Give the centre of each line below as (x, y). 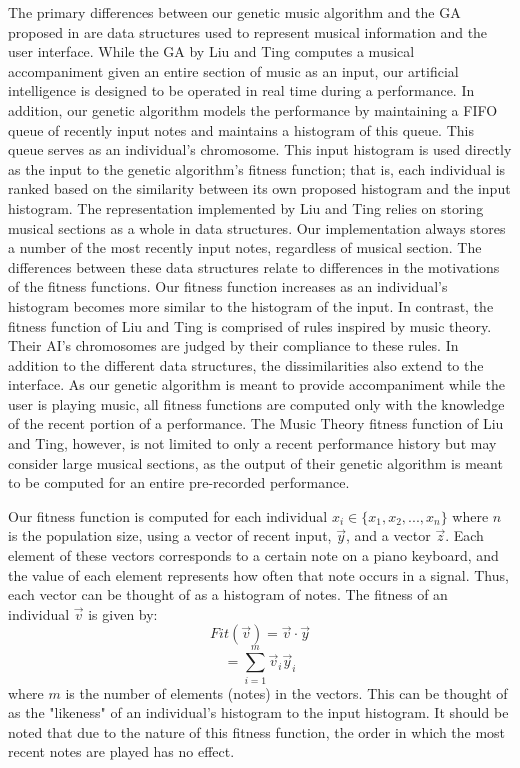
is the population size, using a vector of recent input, (170, 535)
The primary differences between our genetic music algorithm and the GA (234, 12)
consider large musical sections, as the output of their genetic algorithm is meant (255, 462)
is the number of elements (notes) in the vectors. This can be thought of (286, 692)
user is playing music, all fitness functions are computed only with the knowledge (256, 403)
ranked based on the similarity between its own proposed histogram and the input (259, 188)
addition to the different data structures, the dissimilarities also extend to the (246, 364)
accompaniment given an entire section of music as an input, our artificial (233, 70)
